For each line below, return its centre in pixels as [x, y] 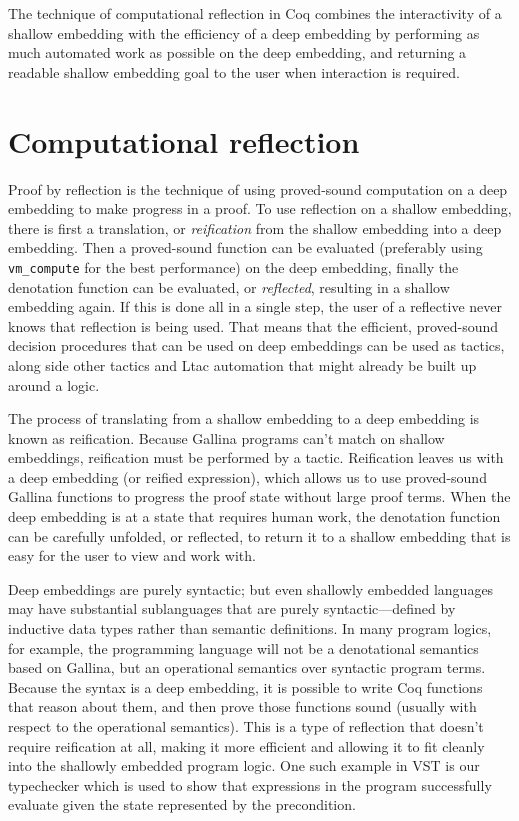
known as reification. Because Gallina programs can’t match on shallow [226, 437]
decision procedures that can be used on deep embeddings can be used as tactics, [256, 345]
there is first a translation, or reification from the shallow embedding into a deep [255, 227]
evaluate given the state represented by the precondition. [182, 804]
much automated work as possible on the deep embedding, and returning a [237, 52]
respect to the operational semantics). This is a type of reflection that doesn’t [246, 726]
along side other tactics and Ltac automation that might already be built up [242, 364]
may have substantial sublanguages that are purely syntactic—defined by [232, 608]
